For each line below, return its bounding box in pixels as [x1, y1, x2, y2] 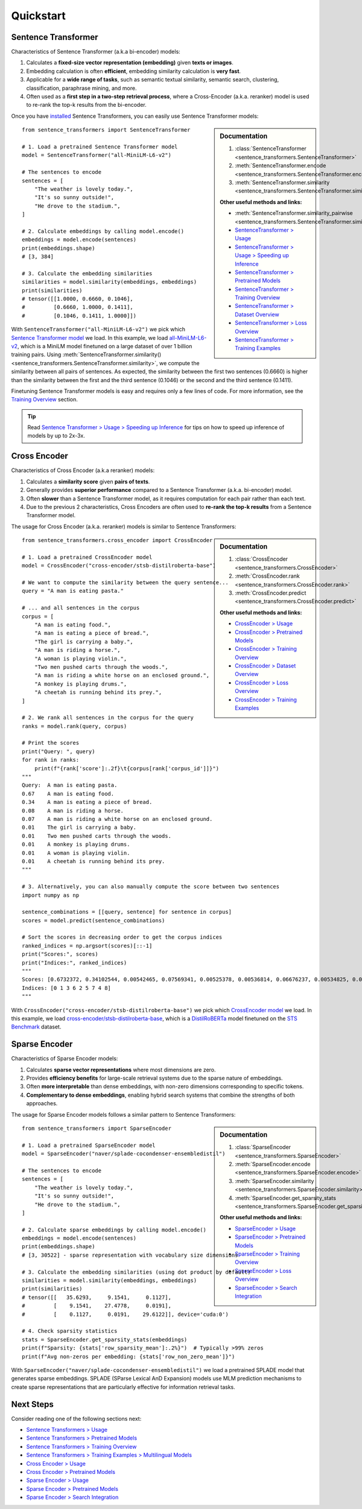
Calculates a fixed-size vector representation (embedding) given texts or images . [26, 59, 233, 66]
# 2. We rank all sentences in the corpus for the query [22, 714, 194, 721]
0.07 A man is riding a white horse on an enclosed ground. [22, 815, 213, 822]
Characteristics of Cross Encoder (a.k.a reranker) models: [11, 467, 155, 474]
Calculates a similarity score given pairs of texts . [26, 477, 150, 485]
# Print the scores [22, 739, 80, 747]
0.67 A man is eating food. [22, 790, 115, 797]
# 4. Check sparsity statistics [22, 1328, 118, 1335]
